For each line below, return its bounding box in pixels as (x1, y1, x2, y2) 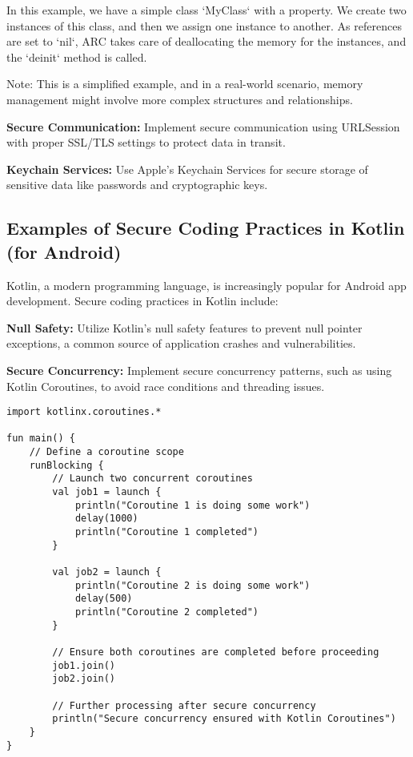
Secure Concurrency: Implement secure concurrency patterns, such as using (6, 361, 392, 378)
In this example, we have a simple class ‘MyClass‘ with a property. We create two (6, 2, 407, 18)
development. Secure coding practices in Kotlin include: (6, 292, 279, 309)
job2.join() (52, 673, 116, 685)
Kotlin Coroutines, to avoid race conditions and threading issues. (6, 377, 325, 394)
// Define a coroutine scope (29, 446, 184, 458)
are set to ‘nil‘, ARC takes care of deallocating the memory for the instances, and (6, 33, 407, 50)
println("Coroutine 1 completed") (74, 526, 259, 538)
